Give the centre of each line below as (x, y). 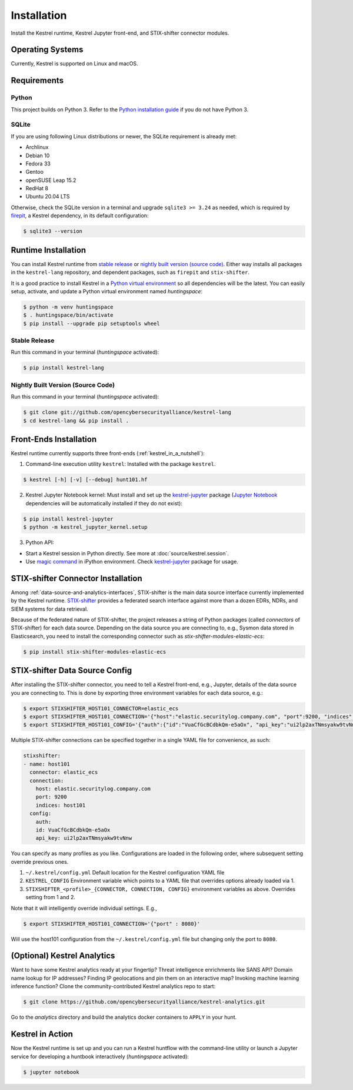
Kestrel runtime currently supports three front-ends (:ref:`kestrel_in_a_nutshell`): (108, 453)
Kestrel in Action (42, 1034)
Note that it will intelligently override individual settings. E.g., (84, 908)
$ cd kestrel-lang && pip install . (76, 420)
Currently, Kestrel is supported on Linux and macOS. (74, 64)
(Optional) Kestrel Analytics (63, 956)
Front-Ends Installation (54, 439)
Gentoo (35, 172)
